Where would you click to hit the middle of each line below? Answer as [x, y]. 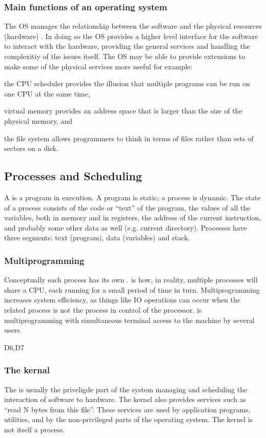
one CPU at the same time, [47, 93]
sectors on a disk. [31, 148]
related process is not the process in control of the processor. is [103, 309]
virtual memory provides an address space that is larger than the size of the [123, 111]
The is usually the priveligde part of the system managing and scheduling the [126, 389]
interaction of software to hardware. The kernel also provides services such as [125, 399]
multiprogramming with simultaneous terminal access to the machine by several [129, 320]
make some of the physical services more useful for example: [98, 66]
